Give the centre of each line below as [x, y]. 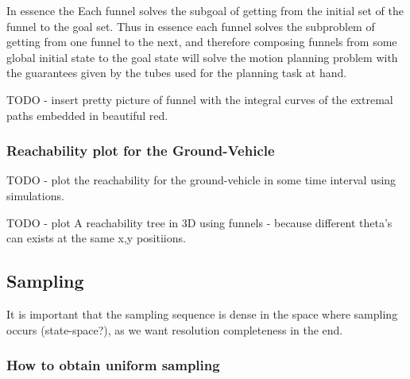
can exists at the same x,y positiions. [96, 238]
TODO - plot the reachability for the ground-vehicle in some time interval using [201, 180]
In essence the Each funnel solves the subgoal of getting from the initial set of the [205, 10]
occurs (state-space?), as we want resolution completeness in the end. [175, 329]
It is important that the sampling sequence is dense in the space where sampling [202, 313]
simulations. [35, 195]
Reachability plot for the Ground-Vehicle [141, 151]
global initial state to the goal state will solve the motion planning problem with [202, 57]
